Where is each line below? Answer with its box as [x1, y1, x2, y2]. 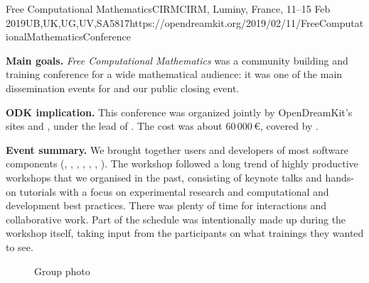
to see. [6, 239, 33, 254]
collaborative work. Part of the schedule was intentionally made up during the [6, 211, 346, 226]
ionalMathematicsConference [6, 29, 131, 44]
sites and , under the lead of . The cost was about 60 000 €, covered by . [6, 118, 319, 133]
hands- [325, 170, 354, 184]
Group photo [34, 263, 90, 278]
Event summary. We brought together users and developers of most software [6, 142, 349, 157]
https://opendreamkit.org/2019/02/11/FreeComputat [129, 15, 364, 30]
